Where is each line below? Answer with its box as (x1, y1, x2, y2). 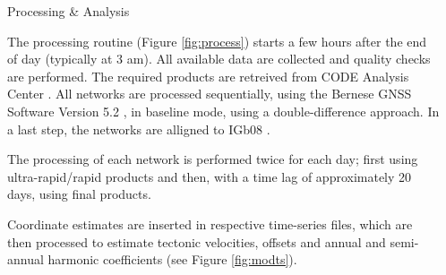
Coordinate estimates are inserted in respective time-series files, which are (7, 214, 413, 233)
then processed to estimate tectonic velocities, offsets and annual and (7, 232, 386, 251)
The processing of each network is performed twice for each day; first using (7, 150, 418, 168)
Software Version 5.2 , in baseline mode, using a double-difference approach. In (7, 101, 440, 120)
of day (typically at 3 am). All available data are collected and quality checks (7, 49, 431, 68)
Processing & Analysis (7, 2, 130, 20)
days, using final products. (7, 185, 151, 203)
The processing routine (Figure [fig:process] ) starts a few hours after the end (7, 31, 427, 50)
